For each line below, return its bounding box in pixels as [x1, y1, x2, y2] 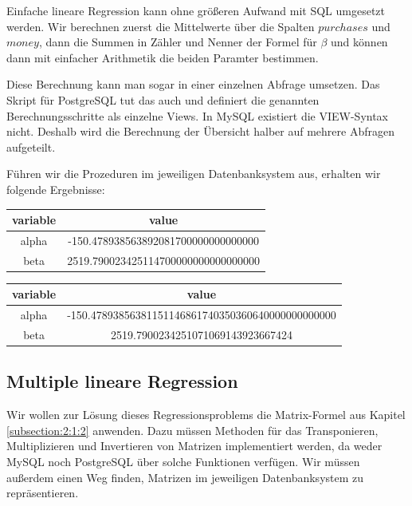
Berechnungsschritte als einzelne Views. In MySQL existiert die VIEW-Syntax [6, 107, 389, 124]
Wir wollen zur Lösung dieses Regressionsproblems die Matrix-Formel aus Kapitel [6, 406, 406, 423]
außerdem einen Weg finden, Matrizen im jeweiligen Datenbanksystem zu [6, 468, 364, 485]
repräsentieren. [6, 484, 79, 501]
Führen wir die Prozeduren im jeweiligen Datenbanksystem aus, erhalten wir [6, 165, 381, 182]
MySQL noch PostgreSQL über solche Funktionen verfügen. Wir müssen [6, 453, 360, 470]
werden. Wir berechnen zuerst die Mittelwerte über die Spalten [6, 18, 315, 34]
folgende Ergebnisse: [6, 180, 105, 197]
